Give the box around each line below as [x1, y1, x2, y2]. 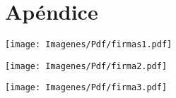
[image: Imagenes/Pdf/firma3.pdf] [5, 82, 168, 93]
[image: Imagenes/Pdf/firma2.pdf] [5, 61, 168, 71]
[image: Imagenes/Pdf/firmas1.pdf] [5, 39, 172, 50]
